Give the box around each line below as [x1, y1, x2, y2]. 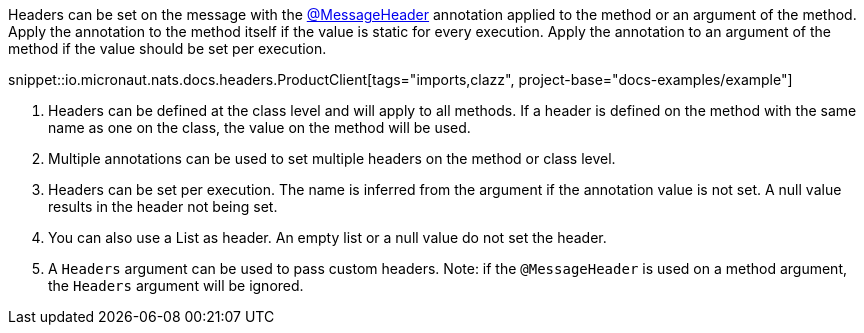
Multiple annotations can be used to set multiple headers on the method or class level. [48, 150, 616, 167]
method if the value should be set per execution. [8, 40, 327, 57]
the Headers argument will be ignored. [48, 277, 304, 294]
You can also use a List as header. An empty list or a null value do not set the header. [48, 229, 607, 246]
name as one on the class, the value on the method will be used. [48, 119, 471, 136]
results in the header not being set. [48, 198, 278, 215]
